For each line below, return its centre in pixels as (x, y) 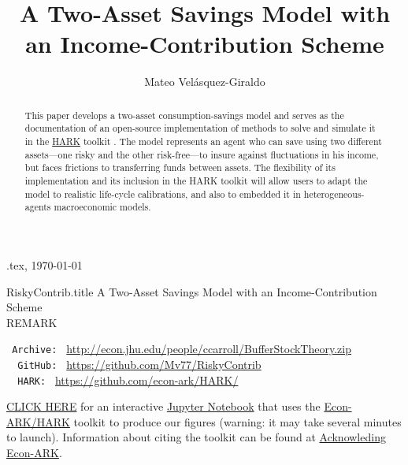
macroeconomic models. (102, 207)
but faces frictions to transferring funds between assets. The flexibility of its (180, 167)
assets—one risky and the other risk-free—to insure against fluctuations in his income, (202, 154)
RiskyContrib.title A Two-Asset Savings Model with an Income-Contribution (192, 291)
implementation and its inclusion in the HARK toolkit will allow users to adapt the (196, 180)
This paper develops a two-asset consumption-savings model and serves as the (184, 115)
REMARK (32, 322)
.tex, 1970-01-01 (45, 264)
